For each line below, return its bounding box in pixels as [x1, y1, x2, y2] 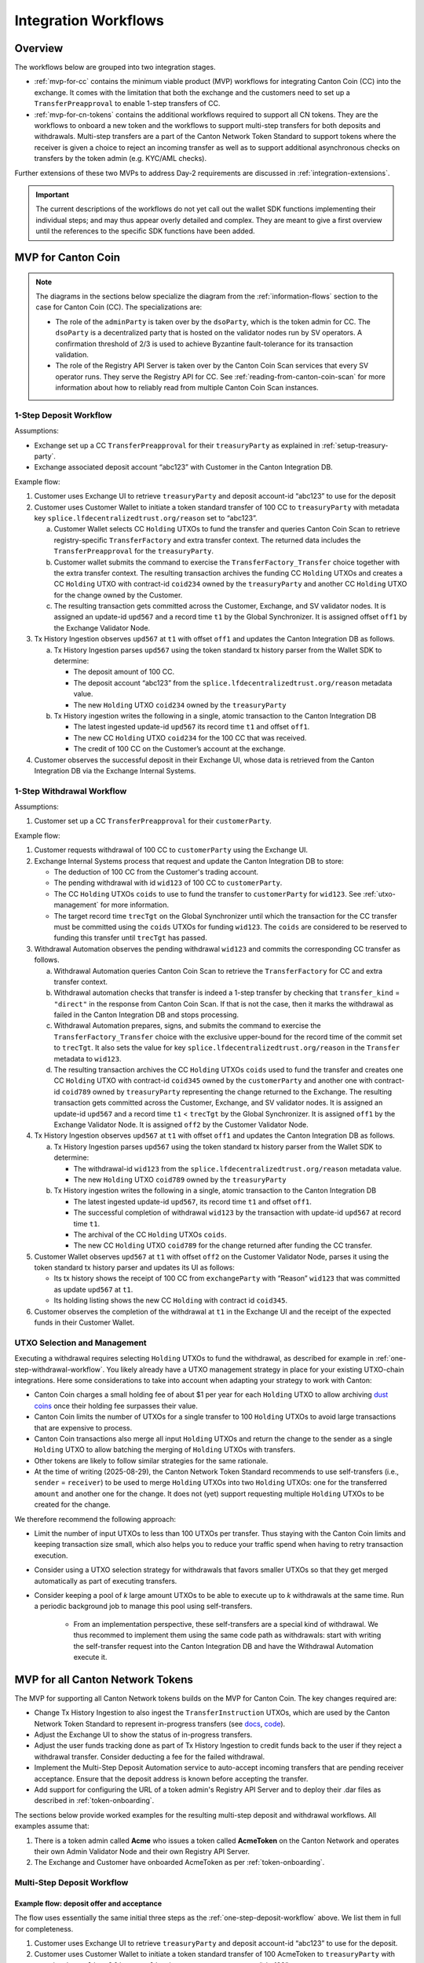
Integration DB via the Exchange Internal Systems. [34, 766, 196, 775]
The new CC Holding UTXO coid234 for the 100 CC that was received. [73, 733, 307, 742]
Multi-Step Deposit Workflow [14, 1877, 129, 1888]
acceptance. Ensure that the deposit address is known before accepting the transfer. [34, 1774, 309, 1783]
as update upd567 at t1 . [53, 1285, 133, 1294]
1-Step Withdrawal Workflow [14, 785, 127, 796]
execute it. [73, 1652, 108, 1661]
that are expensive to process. [34, 1423, 133, 1432]
